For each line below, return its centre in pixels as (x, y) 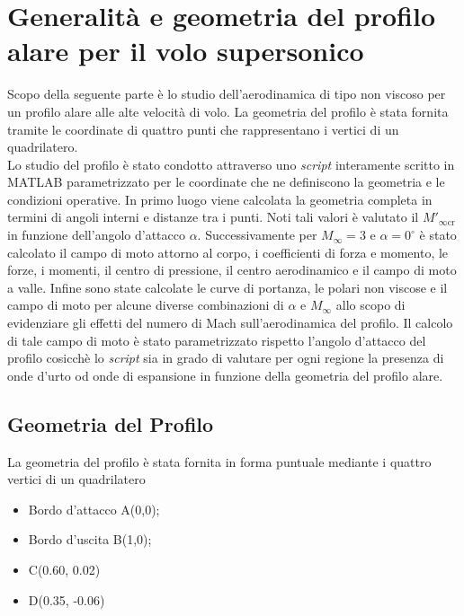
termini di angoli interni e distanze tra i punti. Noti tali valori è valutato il (213, 217)
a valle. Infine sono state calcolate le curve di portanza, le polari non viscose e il (228, 287)
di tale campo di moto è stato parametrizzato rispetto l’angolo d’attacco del (217, 340)
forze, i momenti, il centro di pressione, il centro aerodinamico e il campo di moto (232, 270)
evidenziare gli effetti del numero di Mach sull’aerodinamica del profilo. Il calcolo (230, 323)
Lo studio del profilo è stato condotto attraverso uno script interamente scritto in (231, 164)
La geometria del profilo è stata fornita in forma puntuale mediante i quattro (219, 461)
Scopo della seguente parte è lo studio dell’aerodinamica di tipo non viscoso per (227, 94)
